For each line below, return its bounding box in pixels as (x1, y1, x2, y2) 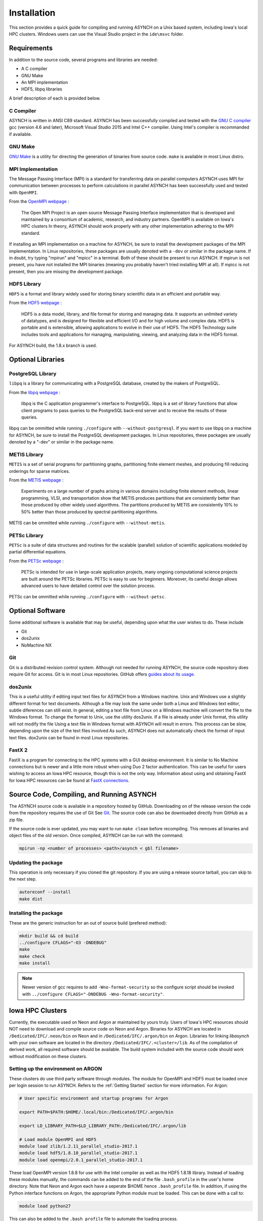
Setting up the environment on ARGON (9, 1065, 102, 1072)
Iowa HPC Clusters (9, 1006, 67, 1014)
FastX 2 (9, 747, 28, 754)
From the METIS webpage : (9, 477, 64, 483)
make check (19, 953, 45, 959)
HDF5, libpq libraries (21, 86, 62, 92)
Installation (9, 7, 56, 18)
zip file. (9, 817, 24, 822)
